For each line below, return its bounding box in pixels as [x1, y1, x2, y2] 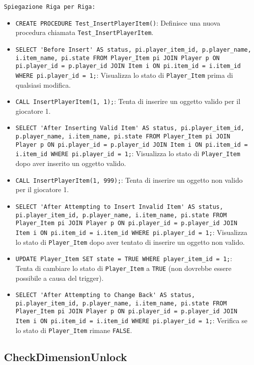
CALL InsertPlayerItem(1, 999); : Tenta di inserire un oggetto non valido [15, 174, 243, 185]
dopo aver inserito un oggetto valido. [15, 158, 126, 168]
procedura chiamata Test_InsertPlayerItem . [15, 27, 154, 37]
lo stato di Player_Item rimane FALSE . [15, 325, 132, 335]
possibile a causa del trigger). [15, 272, 104, 283]
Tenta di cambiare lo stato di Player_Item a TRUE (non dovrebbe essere [15, 263, 231, 273]
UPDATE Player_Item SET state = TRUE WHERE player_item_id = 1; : [15, 253, 232, 264]
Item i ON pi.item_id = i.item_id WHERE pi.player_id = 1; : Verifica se [15, 315, 248, 326]
